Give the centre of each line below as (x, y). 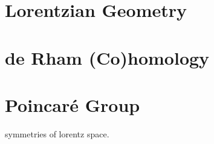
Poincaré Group (73, 104)
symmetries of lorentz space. (57, 133)
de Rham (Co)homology (107, 57)
